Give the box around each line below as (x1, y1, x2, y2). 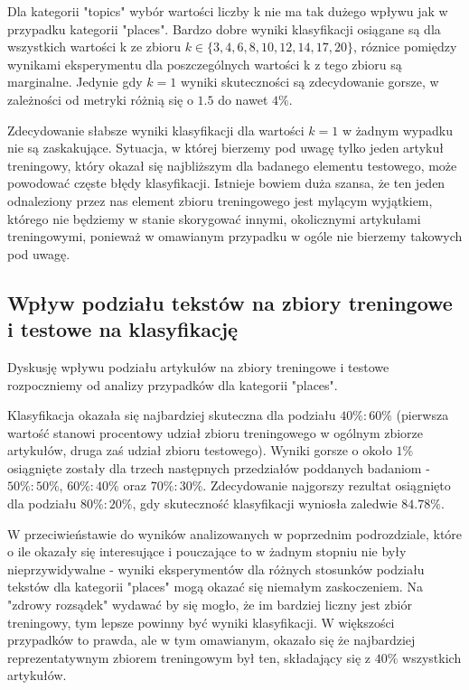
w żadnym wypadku (342, 120, 454, 139)
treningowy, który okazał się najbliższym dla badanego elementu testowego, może (7, 155, 457, 174)
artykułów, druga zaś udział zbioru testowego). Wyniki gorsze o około (7, 441, 392, 460)
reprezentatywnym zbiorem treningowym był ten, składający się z (7, 648, 371, 667)
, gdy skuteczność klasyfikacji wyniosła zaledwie (132, 494, 398, 513)
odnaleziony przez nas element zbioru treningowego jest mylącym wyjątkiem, (7, 191, 433, 210)
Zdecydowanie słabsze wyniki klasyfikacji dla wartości (7, 120, 305, 139)
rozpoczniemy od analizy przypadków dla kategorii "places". (7, 375, 338, 394)
